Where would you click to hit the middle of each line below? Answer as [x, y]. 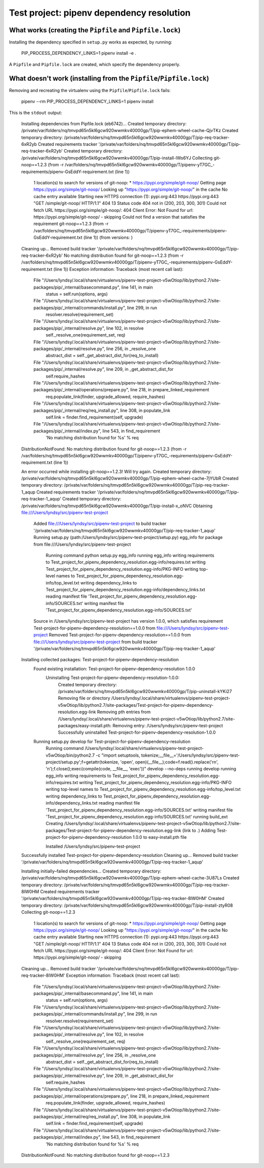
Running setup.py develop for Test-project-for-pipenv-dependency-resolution [112, 741]
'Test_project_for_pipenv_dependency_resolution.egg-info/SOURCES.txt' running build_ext [137, 817]
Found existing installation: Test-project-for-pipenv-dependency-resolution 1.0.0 [114, 669]
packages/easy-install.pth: [85, 725]
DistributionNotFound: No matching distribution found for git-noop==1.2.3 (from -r [104, 449]
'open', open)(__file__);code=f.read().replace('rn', [169, 762]
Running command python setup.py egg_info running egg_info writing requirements [130, 555]
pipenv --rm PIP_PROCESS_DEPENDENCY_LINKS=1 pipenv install [88, 101]
